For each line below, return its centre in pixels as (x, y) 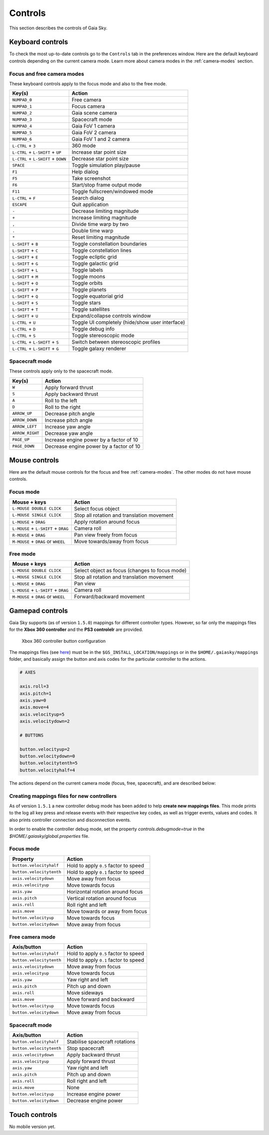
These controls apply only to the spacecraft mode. (61, 371)
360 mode (84, 146)
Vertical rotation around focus (102, 898)
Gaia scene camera (94, 113)
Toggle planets (89, 290)
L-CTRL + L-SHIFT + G (36, 349)
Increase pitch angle (69, 420)
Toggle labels (87, 270)
